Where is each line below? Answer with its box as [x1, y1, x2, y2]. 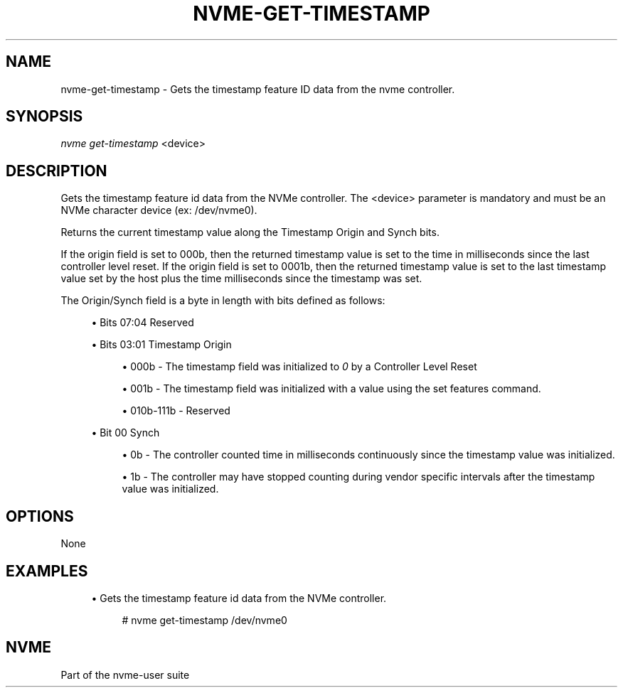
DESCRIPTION [6, 161, 107, 180]
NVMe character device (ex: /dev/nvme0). [60, 204, 257, 217]
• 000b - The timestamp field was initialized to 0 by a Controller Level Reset [122, 360, 477, 373]
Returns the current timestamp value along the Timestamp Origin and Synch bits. [60, 226, 440, 239]
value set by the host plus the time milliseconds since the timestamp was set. [60, 272, 422, 285]
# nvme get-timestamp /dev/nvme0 [122, 613, 287, 626]
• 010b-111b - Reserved [122, 404, 230, 417]
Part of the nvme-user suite [60, 668, 190, 681]
